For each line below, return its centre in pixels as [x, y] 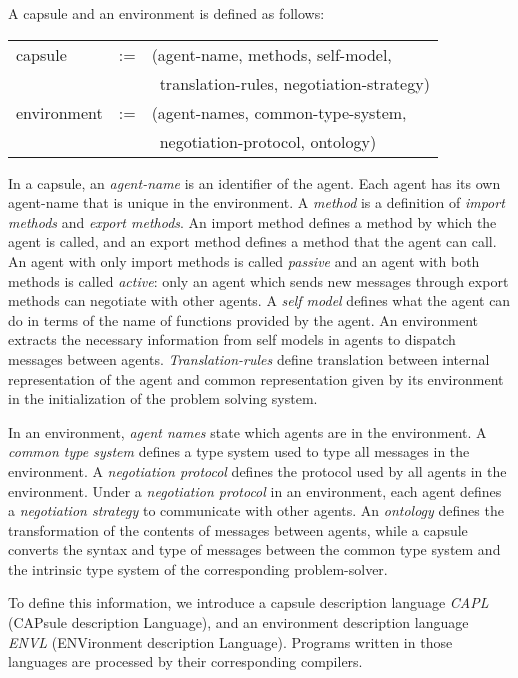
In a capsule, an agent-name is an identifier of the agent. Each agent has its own [254, 182]
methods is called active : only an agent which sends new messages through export [258, 280]
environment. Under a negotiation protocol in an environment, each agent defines [255, 490]
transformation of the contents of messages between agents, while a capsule [238, 529]
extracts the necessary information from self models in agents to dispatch [232, 339]
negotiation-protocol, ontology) [268, 141]
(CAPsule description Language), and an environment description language [238, 622]
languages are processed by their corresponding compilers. [185, 661]
